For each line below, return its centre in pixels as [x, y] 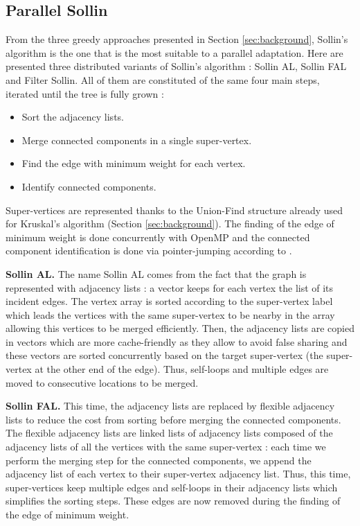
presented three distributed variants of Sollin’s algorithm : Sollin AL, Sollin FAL [176, 66]
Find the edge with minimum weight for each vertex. [134, 163]
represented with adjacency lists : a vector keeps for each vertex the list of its [170, 287]
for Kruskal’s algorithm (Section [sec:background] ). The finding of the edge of [170, 223]
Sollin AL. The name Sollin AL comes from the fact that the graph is [156, 273]
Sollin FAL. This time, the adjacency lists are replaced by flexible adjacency [170, 406]
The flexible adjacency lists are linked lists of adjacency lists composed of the [169, 433]
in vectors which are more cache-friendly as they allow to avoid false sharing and [177, 341]
